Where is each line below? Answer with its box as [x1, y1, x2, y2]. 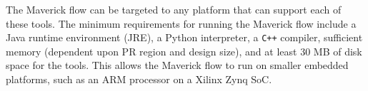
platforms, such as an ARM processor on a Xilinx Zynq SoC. [6, 72, 272, 87]
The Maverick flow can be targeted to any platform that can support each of [6, 2, 342, 16]
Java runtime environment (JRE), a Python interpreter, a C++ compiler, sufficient [6, 30, 363, 45]
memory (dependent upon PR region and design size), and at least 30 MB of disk [6, 43, 362, 58]
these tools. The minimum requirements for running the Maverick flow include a [6, 16, 357, 31]
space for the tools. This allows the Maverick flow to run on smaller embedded [6, 58, 349, 73]
